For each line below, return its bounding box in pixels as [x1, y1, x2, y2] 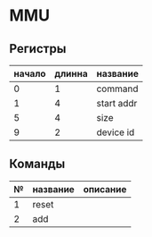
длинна [54, 68, 88, 80]
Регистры [9, 41, 67, 56]
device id [96, 126, 135, 139]
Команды [9, 157, 66, 172]
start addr [96, 97, 138, 109]
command [96, 82, 139, 95]
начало [13, 68, 46, 80]
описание [83, 182, 127, 195]
